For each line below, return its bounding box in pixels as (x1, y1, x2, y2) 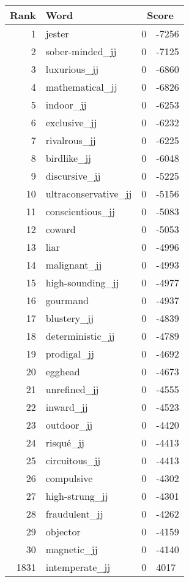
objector (45, 524, 81, 538)
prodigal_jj (45, 347, 94, 361)
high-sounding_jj (45, 275, 119, 289)
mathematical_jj (45, 80, 117, 94)
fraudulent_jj (45, 507, 103, 521)
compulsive (45, 471, 93, 485)
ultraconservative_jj (45, 186, 132, 201)
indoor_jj (45, 98, 87, 112)
